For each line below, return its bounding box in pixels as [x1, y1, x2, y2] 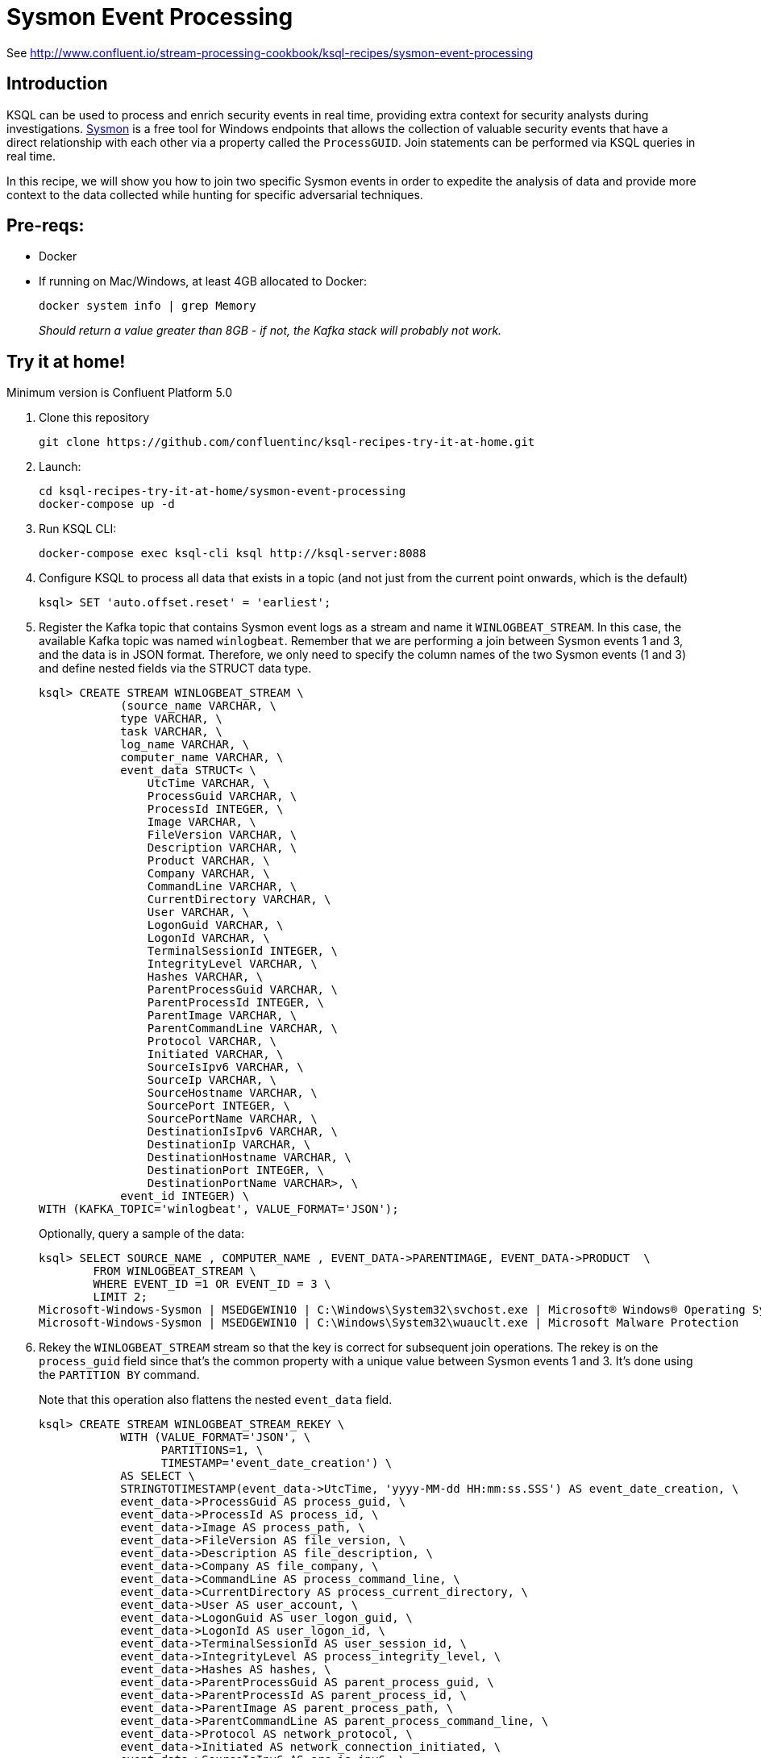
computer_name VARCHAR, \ [120, 751, 284, 764]
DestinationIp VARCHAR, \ [147, 1138, 311, 1152]
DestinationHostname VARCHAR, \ [147, 1151, 351, 1164]
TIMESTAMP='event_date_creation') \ [160, 1456, 393, 1470]
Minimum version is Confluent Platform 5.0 [6, 385, 232, 400]
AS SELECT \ [120, 1469, 195, 1483]
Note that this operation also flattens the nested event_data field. [39, 1393, 393, 1407]
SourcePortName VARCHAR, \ [147, 1112, 318, 1126]
